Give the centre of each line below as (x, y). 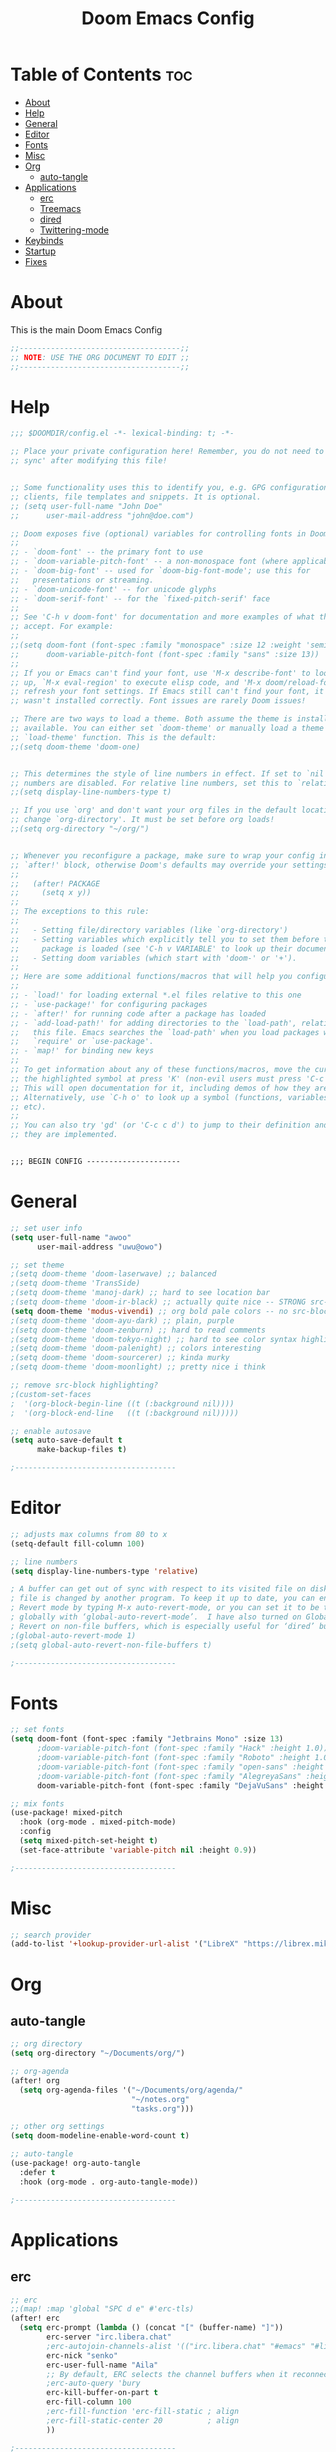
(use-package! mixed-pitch (66, 1813)
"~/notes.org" (160, 2099)
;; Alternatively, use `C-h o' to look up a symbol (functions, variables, (171, 1097)
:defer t (37, 2172)
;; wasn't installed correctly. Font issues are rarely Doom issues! (158, 701)
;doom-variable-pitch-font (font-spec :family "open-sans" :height (180, 1767)
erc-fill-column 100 (89, 2402)
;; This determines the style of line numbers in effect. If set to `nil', (171, 773)
